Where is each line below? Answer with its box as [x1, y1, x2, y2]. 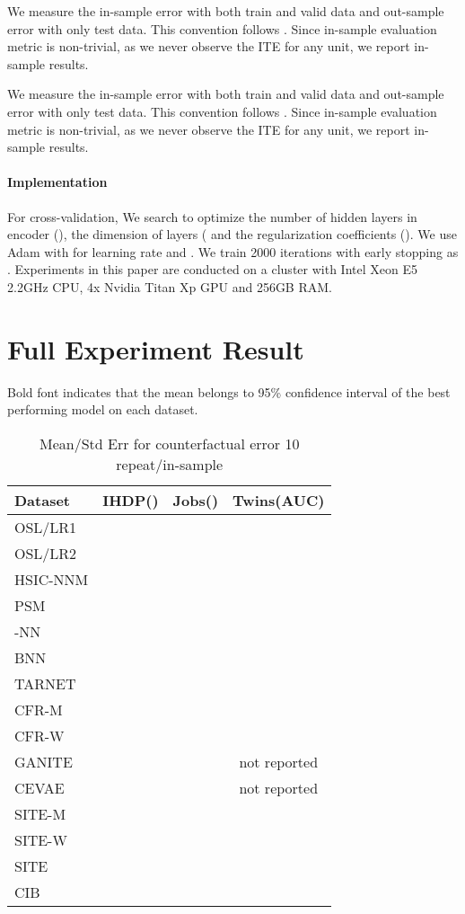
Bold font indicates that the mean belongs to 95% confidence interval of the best [7, 382, 451, 401]
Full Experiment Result [7, 330, 304, 367]
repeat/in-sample [116, 453, 224, 475]
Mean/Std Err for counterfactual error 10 [39, 432, 300, 454]
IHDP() [102, 489, 159, 510]
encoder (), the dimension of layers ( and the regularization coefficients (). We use [7, 225, 457, 244]
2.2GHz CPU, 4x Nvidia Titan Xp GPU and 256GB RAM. [7, 277, 332, 296]
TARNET [14, 672, 76, 694]
